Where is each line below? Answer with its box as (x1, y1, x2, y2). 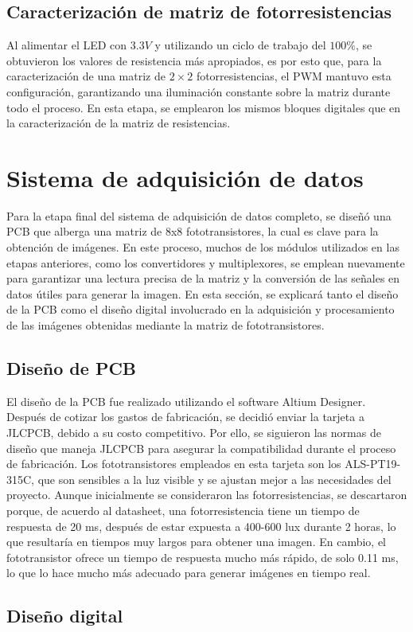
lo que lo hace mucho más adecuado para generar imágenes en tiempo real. (6, 564, 371, 581)
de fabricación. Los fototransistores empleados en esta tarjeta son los (6, 455, 341, 472)
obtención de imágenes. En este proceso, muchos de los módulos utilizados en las (6, 239, 399, 256)
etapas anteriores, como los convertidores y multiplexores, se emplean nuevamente (6, 254, 405, 271)
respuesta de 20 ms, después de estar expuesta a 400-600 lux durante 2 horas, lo (6, 517, 396, 534)
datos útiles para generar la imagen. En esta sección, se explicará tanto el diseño (6, 285, 399, 302)
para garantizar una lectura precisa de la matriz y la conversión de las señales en (6, 270, 400, 287)
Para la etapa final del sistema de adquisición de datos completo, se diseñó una (6, 207, 392, 224)
